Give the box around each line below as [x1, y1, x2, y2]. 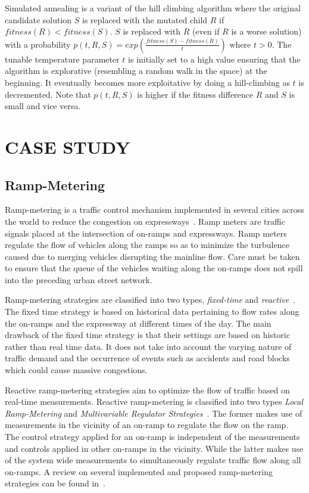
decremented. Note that [5, 88, 91, 100]
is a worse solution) [231, 25, 302, 38]
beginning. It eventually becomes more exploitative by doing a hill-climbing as [5, 76, 290, 88]
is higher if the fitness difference [137, 88, 254, 100]
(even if [192, 25, 220, 38]
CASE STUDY [5, 134, 130, 159]
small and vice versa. [5, 100, 81, 112]
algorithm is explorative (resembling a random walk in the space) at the [5, 64, 267, 77]
